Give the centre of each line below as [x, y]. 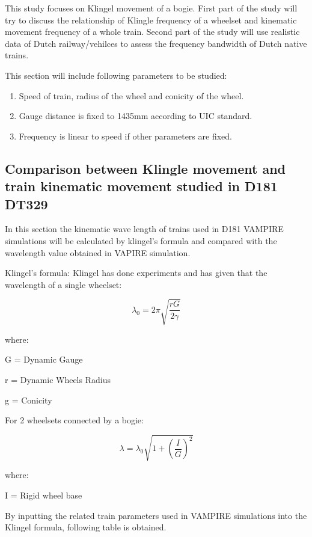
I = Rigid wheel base [44, 495]
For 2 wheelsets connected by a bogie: [74, 420]
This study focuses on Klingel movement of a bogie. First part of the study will [151, 8]
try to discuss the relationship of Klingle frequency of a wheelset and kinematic [151, 20]
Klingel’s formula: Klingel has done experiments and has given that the [136, 273]
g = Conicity [29, 400]
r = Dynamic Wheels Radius [58, 380]
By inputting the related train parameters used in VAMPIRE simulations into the [156, 515]
